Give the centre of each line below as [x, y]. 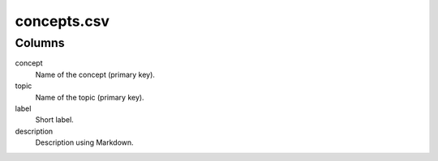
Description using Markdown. [84, 142]
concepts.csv [62, 21]
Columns [40, 43]
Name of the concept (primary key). [95, 74]
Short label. [55, 120]
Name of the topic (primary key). [90, 97]
